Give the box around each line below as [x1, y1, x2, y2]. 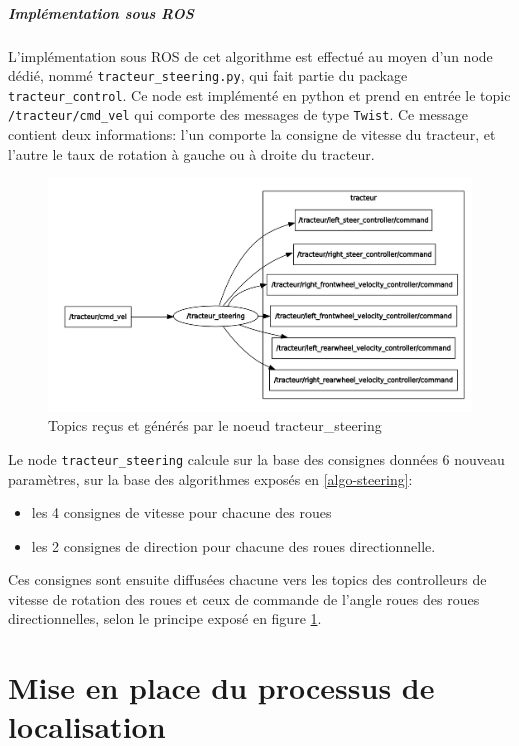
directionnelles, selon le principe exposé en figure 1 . [8, 608, 322, 629]
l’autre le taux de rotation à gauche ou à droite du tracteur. [8, 143, 375, 164]
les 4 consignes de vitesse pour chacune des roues [31, 502, 332, 523]
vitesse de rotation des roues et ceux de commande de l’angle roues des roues [8, 588, 480, 609]
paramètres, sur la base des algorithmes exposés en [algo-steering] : [8, 468, 413, 489]
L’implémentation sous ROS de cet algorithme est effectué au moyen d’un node [8, 45, 493, 66]
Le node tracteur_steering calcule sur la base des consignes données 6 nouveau [8, 448, 505, 469]
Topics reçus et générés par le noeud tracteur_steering [48, 415, 382, 436]
